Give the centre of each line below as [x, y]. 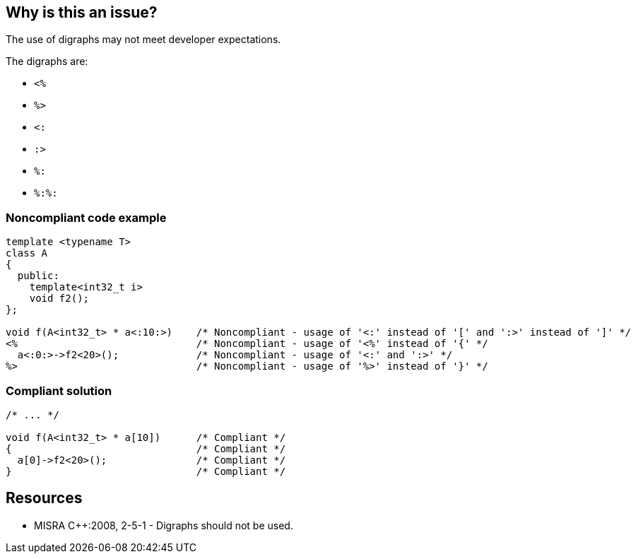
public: [38, 276]
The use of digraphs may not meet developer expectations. [143, 40]
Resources [44, 498]
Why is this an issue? [82, 12]
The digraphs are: [47, 61]
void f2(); [59, 299]
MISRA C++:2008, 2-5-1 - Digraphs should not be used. [164, 525]
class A [27, 253]
